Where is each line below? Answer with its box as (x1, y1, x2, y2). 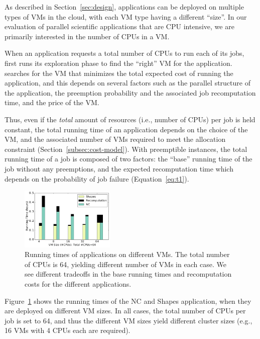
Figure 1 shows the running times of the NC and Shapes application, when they (5, 295, 251, 306)
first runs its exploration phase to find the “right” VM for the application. (5, 57, 232, 68)
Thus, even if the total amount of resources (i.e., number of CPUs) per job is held (5, 114, 255, 124)
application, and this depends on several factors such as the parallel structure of (5, 77, 250, 88)
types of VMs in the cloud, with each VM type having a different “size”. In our (5, 11, 247, 22)
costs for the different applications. (25, 278, 132, 289)
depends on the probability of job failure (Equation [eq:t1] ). (5, 173, 189, 184)
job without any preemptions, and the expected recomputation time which (5, 163, 233, 174)
